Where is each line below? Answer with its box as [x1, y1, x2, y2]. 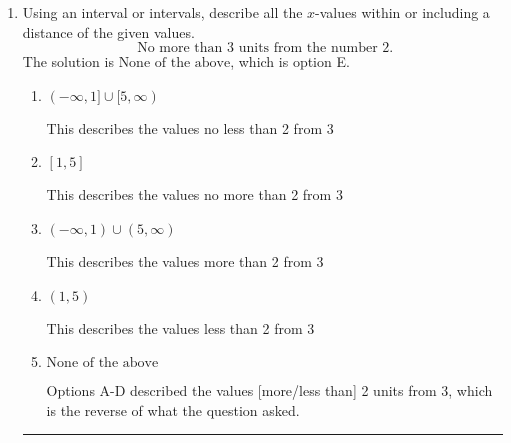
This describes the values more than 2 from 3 [46, 250, 324, 271]
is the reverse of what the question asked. [46, 399, 300, 420]
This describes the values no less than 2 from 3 [46, 117, 334, 138]
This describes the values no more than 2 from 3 [46, 184, 343, 205]
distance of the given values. [22, 21, 195, 42]
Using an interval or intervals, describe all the [22, 2, 303, 22]
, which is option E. [230, 51, 350, 72]
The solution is [22, 51, 114, 72]
